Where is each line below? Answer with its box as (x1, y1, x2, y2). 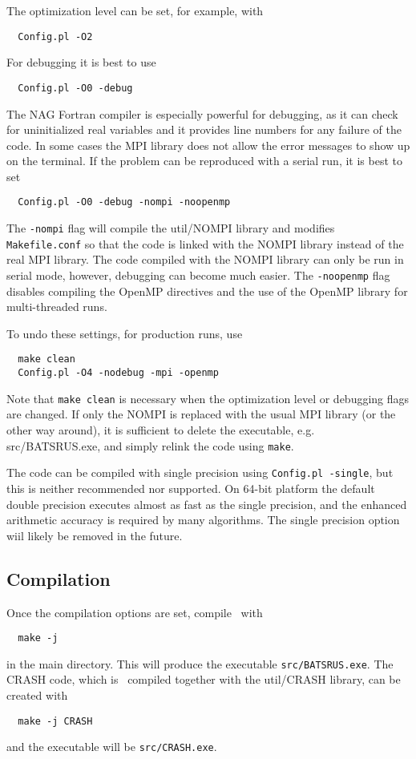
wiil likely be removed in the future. (6, 527, 183, 543)
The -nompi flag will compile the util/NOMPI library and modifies (6, 220, 335, 236)
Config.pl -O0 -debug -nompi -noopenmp (18, 196, 231, 208)
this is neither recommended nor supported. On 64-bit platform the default (6, 479, 375, 496)
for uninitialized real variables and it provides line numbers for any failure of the (6, 121, 402, 138)
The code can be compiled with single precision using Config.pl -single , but (6, 464, 394, 481)
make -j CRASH (18, 715, 93, 727)
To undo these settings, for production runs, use (6, 325, 243, 341)
